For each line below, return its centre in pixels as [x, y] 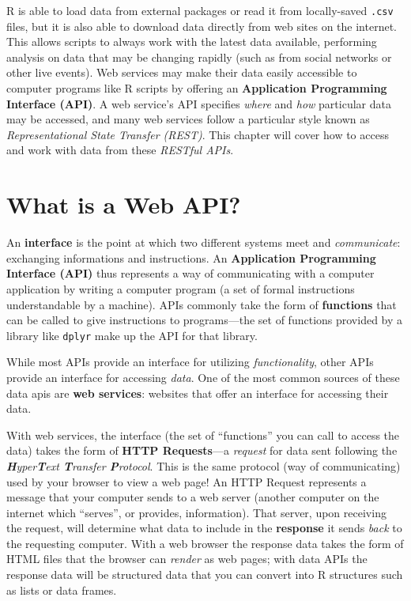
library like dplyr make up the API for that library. [132, 335]
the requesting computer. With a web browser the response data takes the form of [205, 543]
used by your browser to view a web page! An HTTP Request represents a [187, 481]
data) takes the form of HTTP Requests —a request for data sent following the [202, 450]
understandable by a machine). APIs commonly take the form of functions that [202, 304]
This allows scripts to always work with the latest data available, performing [192, 42]
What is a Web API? [124, 204]
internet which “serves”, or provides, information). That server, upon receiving [196, 512]
